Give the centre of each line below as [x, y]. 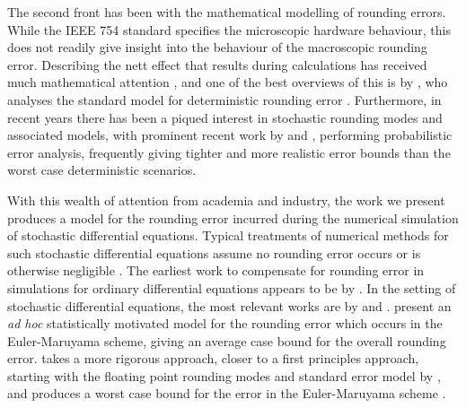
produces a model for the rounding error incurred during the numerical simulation [233, 217]
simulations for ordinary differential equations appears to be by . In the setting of [232, 287]
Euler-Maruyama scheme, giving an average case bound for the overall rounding [227, 340]
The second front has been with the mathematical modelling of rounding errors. [227, 12]
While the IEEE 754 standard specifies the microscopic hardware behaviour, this [229, 29]
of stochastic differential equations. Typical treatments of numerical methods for [228, 235]
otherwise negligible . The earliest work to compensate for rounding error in [216, 270]
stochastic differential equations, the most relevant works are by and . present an [229, 305]
